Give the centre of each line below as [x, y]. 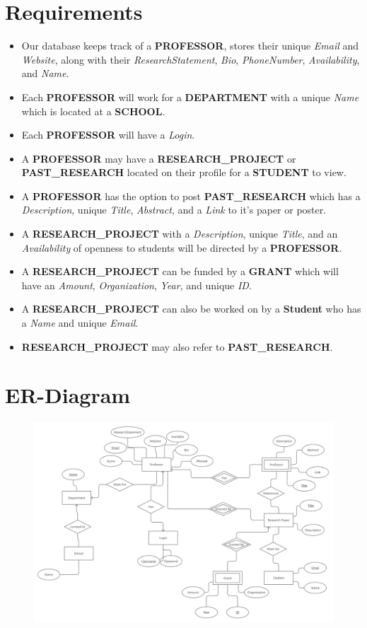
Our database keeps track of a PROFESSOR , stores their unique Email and [190, 46]
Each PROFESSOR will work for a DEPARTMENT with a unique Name [190, 97]
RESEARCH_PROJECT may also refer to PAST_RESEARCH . [177, 346]
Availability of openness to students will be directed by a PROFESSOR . [182, 247]
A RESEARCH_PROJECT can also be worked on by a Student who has [191, 309]
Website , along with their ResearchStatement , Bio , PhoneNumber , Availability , [191, 59]
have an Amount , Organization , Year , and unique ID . [136, 285]
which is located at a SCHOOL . [93, 111]
